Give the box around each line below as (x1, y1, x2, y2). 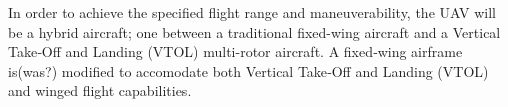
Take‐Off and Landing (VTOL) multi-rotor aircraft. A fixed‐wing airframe (8, 41, 463, 62)
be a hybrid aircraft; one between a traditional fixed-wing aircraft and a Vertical (8, 21, 501, 42)
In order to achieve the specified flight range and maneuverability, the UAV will (8, 2, 496, 22)
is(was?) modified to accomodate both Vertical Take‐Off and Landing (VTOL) (8, 60, 489, 81)
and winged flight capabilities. (8, 80, 192, 101)
